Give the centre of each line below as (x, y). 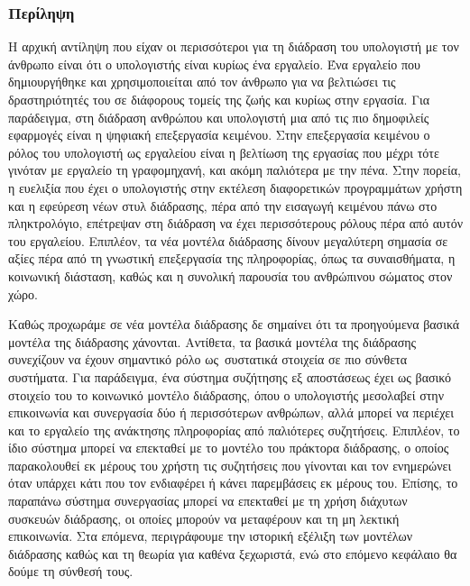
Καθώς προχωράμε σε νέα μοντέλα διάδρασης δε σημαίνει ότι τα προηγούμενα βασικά (234, 324)
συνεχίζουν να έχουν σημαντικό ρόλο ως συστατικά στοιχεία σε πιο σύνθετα (207, 359)
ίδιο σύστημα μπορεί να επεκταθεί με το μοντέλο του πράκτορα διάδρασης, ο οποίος (229, 448)
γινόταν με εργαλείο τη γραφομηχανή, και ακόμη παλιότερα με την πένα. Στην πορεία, (235, 170)
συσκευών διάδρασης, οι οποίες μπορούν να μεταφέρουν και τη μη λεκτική (204, 518)
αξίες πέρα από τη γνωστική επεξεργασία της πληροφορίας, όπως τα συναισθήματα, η (232, 258)
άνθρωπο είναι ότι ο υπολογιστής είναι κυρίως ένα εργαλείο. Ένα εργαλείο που (215, 64)
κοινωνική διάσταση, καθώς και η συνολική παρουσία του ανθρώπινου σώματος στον (230, 275)
